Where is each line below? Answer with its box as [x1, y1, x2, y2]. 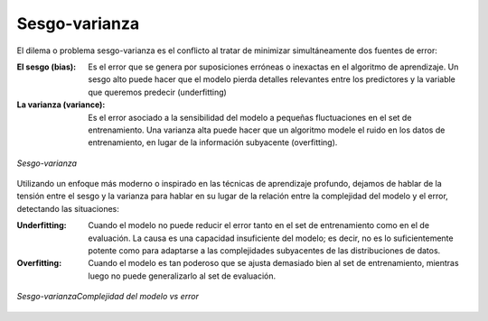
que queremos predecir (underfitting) [88, 87, 228, 97]
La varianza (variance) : [16, 99, 106, 110]
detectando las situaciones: [16, 203, 119, 214]
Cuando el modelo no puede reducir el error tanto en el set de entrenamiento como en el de [88, 220, 429, 231]
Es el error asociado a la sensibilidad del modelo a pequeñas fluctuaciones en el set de [88, 112, 412, 123]
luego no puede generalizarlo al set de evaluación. [88, 271, 277, 281]
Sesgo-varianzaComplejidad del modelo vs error [16, 291, 199, 302]
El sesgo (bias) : [16, 61, 77, 72]
